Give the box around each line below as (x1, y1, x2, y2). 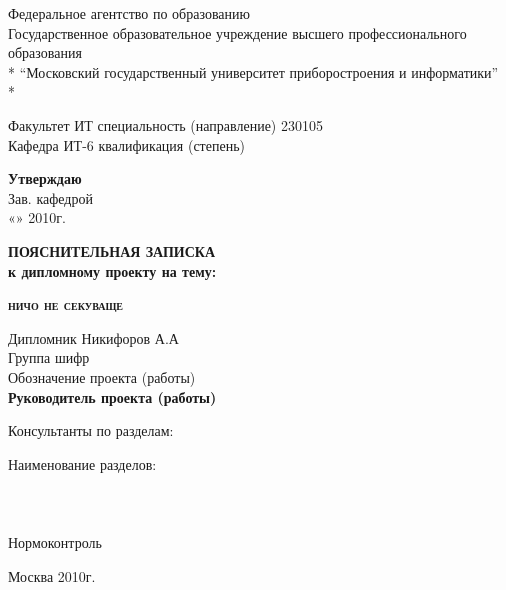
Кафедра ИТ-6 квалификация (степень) (8, 134, 245, 155)
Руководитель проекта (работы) (8, 386, 217, 407)
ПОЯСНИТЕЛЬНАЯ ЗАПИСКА (8, 240, 216, 261)
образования (8, 42, 82, 63)
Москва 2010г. (8, 565, 96, 586)
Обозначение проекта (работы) (8, 366, 196, 387)
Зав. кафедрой (8, 187, 93, 208)
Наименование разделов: (8, 453, 157, 474)
